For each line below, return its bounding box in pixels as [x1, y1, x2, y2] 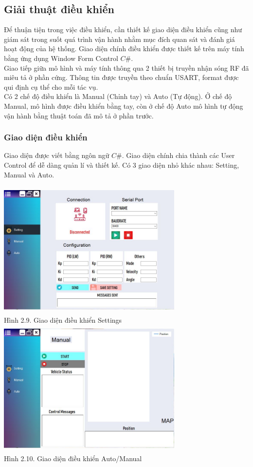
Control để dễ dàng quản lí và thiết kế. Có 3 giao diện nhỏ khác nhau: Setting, [4, 159, 239, 170]
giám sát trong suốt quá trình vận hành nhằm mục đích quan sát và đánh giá [4, 34, 235, 44]
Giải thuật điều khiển [4, 1, 114, 17]
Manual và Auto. [4, 169, 54, 179]
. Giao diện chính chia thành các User [122, 150, 235, 160]
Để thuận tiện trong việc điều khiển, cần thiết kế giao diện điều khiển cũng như [4, 24, 242, 35]
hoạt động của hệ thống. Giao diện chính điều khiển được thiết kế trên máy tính [4, 43, 244, 54]
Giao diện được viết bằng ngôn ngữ [4, 150, 109, 160]
